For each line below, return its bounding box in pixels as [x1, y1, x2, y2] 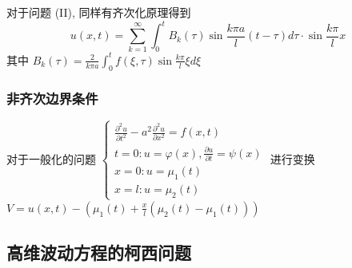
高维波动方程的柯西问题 [6, 240, 191, 265]
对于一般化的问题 [6, 150, 96, 167]
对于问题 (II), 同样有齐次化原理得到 [6, 4, 191, 20]
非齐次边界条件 [6, 88, 98, 108]
